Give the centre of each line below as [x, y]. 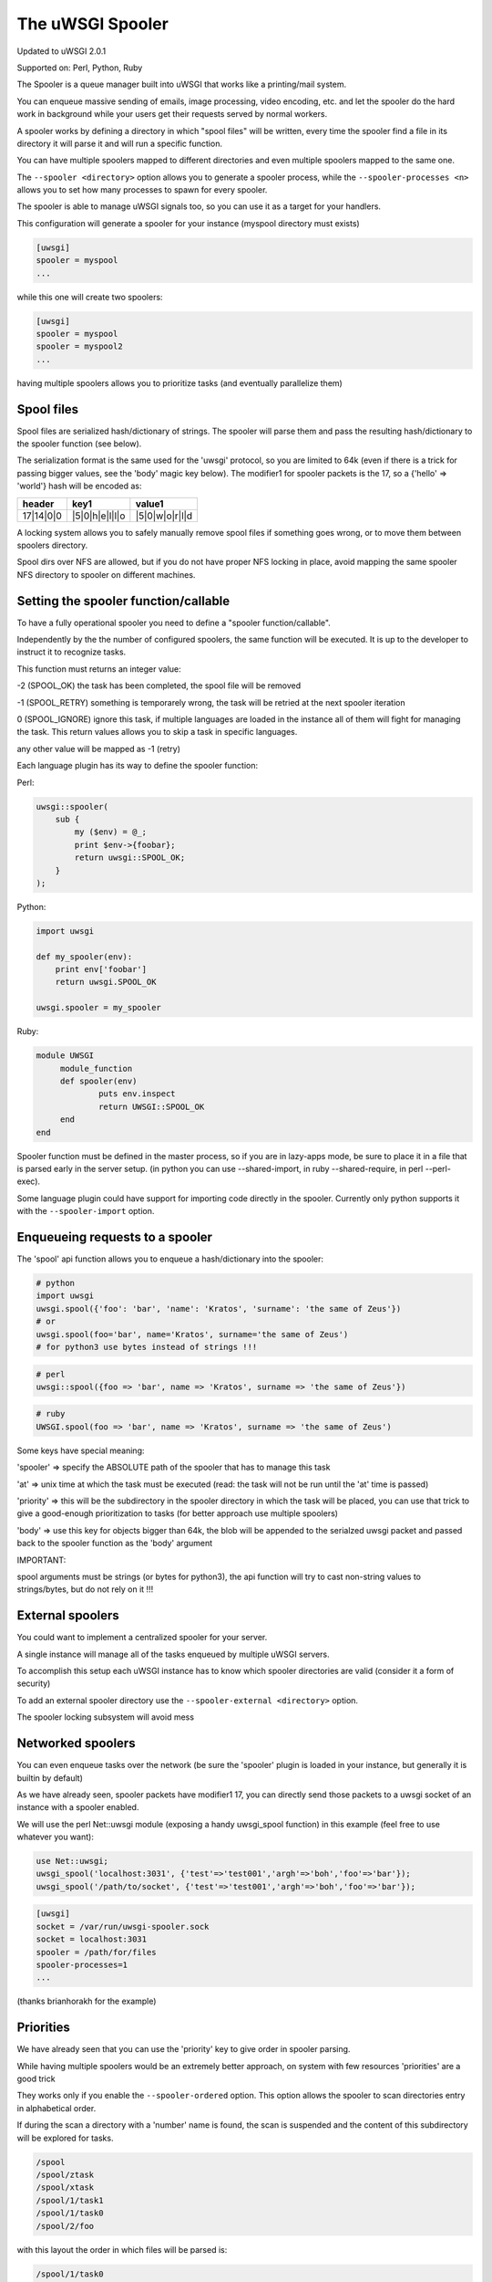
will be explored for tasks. [65, 2138]
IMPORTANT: [41, 1560]
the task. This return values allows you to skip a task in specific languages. [157, 732]
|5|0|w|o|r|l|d [164, 516]
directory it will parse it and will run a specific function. [120, 143]
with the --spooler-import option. [86, 1211]
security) [34, 1683]
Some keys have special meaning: [81, 1450]
